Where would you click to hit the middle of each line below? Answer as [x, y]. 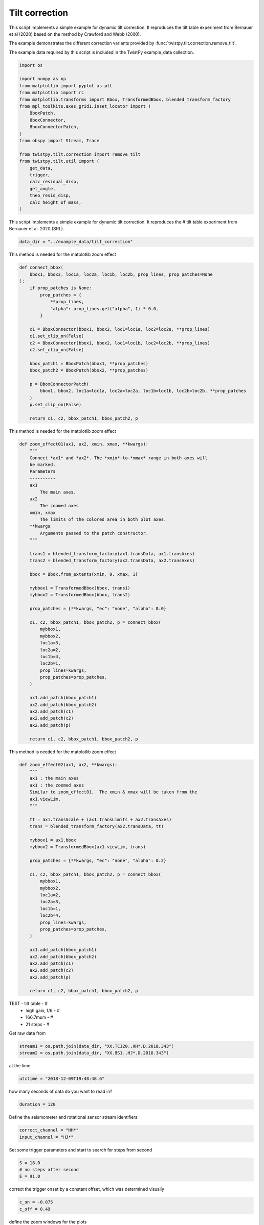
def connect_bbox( [41, 268]
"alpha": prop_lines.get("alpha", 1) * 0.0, [104, 308]
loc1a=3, [50, 643]
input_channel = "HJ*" [46, 1137]
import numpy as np [43, 79]
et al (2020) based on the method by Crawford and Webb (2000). [75, 34]
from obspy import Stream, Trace [59, 140]
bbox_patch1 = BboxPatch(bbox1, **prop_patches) [89, 363]
